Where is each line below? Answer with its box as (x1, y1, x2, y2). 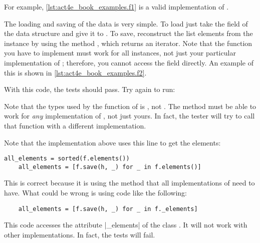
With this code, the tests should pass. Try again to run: (4, 84, 175, 94)
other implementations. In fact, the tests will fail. (4, 229, 155, 239)
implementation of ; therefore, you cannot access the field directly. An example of (4, 57, 254, 67)
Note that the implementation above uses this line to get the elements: (4, 137, 221, 147)
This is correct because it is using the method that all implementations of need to (4, 177, 255, 188)
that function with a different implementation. (4, 120, 146, 130)
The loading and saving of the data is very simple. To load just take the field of (4, 18, 248, 28)
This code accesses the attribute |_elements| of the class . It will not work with (4, 219, 247, 230)
